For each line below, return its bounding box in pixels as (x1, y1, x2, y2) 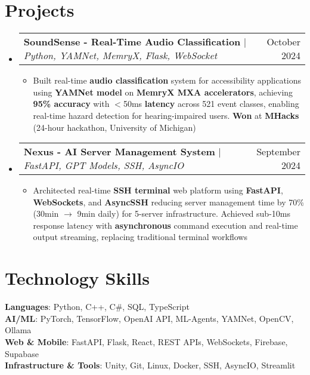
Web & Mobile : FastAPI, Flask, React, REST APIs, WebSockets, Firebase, (5, 335, 288, 348)
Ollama (5, 324, 32, 336)
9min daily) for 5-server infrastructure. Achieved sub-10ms (77, 207, 290, 220)
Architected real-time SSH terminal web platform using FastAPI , (33, 184, 283, 196)
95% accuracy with (33, 97, 110, 110)
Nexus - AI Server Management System (23, 145, 215, 159)
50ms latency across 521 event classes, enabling (123, 97, 299, 110)
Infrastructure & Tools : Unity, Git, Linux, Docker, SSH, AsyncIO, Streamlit (5, 359, 296, 371)
